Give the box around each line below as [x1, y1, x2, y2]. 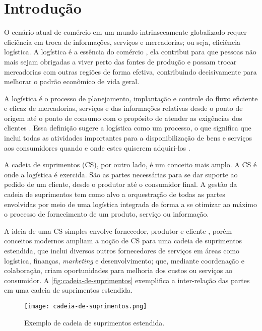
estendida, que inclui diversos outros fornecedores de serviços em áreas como [4, 245, 240, 255]
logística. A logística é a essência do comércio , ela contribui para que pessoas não [4, 46, 256, 57]
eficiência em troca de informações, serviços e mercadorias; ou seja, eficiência [4, 36, 241, 47]
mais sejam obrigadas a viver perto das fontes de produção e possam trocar [4, 56, 237, 67]
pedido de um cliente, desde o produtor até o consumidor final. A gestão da [4, 179, 237, 189]
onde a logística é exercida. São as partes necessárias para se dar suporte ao [4, 169, 238, 179]
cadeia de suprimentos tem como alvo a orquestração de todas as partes [4, 189, 225, 200]
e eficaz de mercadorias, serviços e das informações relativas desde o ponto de [4, 103, 243, 113]
